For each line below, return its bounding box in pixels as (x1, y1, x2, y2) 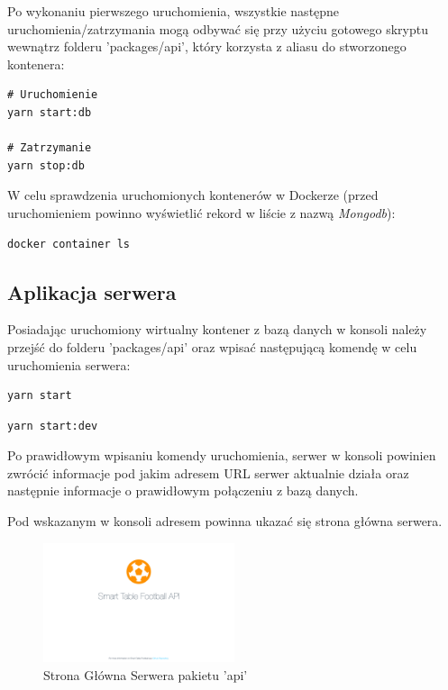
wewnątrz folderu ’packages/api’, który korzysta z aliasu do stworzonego (7, 37, 407, 56)
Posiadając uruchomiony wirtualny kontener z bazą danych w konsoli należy (7, 320, 427, 339)
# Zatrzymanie (7, 141, 92, 155)
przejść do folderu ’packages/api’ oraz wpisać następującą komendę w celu (7, 337, 417, 356)
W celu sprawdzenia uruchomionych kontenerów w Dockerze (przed (7, 186, 379, 204)
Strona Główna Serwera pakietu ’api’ (43, 665, 248, 684)
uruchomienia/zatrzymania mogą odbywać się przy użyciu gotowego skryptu (7, 19, 428, 38)
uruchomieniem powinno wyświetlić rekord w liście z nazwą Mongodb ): (7, 203, 396, 222)
